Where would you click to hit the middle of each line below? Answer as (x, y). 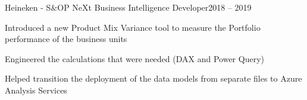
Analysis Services (36, 90)
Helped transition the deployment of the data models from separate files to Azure (153, 78)
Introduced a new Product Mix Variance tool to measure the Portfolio (133, 27)
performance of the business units (66, 39)
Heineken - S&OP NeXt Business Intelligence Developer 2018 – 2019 (128, 7)
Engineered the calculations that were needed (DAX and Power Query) (134, 58)
